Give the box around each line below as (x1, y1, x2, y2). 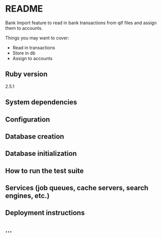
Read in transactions (12, 44, 55, 50)
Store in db (12, 50, 36, 56)
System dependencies (5, 98, 77, 106)
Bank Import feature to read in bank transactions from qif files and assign (5, 20, 157, 26)
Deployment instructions (5, 209, 85, 217)
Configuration (5, 115, 50, 124)
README (5, 3, 43, 15)
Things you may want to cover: (5, 35, 69, 41)
